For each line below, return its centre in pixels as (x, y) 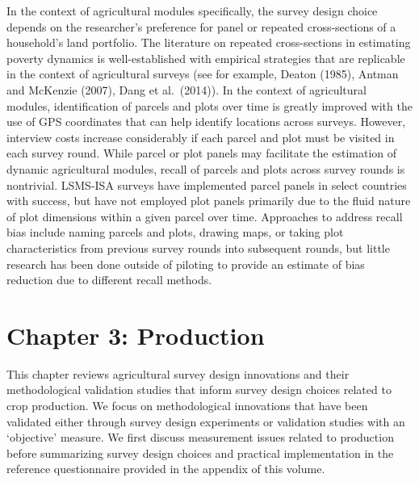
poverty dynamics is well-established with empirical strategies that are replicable (206, 58)
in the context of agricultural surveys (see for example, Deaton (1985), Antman (203, 74)
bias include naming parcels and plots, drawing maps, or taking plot (175, 232)
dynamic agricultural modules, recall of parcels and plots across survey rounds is (206, 168)
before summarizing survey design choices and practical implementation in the (200, 453)
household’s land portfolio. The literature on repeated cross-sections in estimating (209, 42)
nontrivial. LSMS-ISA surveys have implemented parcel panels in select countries (207, 184)
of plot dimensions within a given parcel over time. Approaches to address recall (205, 216)
